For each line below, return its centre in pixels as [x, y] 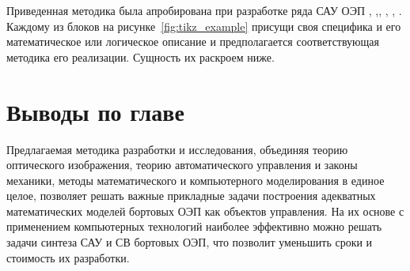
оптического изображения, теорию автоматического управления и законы [182, 165]
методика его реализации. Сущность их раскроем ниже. [140, 56]
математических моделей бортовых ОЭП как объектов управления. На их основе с [205, 211]
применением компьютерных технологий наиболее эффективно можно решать [194, 226]
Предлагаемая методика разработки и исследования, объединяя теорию [177, 149]
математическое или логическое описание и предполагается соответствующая [193, 41]
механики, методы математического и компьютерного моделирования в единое [196, 180]
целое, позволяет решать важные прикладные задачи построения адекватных [191, 196]
